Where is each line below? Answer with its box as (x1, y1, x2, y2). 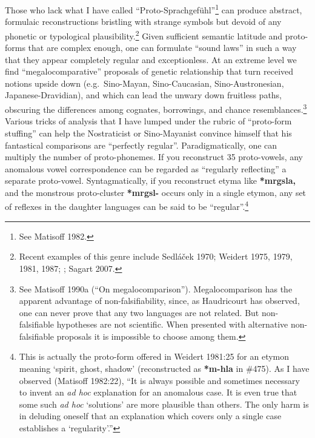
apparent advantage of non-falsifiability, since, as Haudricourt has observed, (19, 294, 300, 307)
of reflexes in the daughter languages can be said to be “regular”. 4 (5, 198, 249, 213)
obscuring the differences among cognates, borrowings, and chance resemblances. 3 (5, 101, 307, 115)
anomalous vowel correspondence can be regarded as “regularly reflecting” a (5, 162, 287, 175)
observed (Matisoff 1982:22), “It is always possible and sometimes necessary (19, 374, 300, 386)
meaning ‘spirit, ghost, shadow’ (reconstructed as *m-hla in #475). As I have (19, 362, 310, 375)
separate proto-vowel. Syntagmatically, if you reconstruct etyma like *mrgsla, (5, 174, 296, 187)
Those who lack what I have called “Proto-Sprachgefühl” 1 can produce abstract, (5, 2, 302, 16)
